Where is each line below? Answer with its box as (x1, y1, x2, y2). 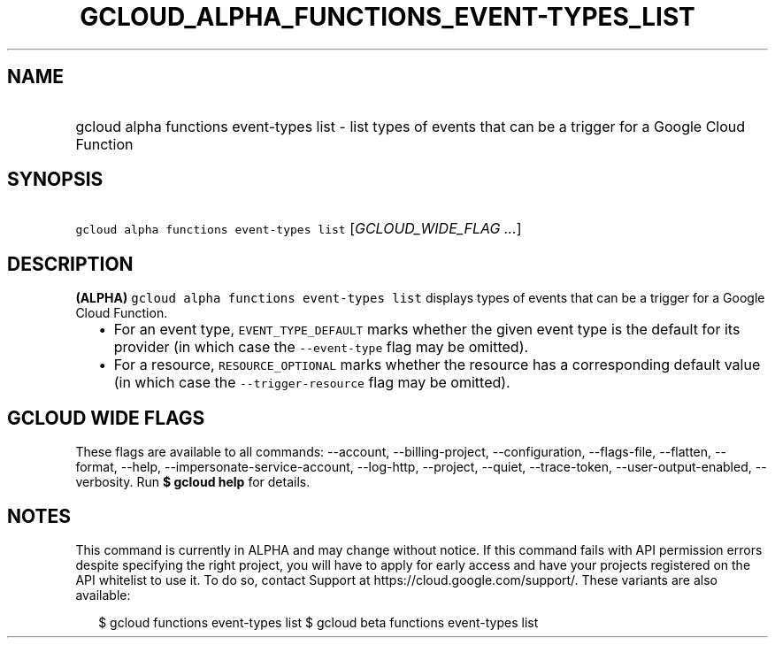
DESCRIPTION (7, 252, 134, 275)
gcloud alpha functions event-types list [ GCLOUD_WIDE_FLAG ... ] (75, 219, 522, 238)
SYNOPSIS (7, 168, 104, 191)
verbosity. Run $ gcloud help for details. (75, 474, 311, 490)
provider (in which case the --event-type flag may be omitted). (113, 338, 529, 357)
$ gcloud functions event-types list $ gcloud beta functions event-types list (98, 614, 539, 630)
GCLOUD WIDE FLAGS (7, 406, 205, 429)
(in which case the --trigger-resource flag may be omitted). (113, 373, 510, 392)
